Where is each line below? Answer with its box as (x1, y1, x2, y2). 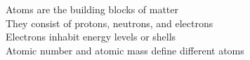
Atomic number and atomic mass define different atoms (6, 43, 244, 57)
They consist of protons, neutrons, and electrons (6, 15, 213, 30)
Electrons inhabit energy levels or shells (6, 29, 176, 44)
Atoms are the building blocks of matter (6, 2, 179, 16)
